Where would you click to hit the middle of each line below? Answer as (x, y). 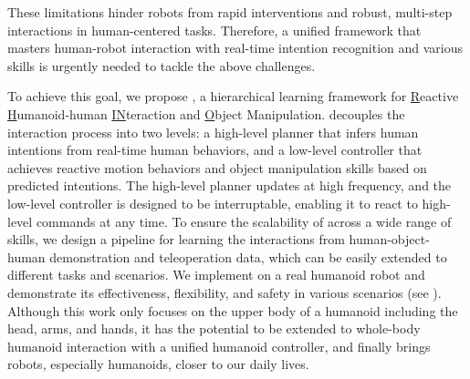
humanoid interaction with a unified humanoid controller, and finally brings (219, 346)
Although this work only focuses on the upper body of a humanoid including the (233, 310)
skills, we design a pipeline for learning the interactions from (176, 239)
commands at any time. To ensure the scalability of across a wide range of (244, 221)
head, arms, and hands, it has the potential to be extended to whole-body (214, 328)
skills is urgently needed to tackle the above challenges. (162, 65)
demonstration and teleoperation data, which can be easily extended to (248, 256)
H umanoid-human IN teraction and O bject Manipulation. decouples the (206, 113)
